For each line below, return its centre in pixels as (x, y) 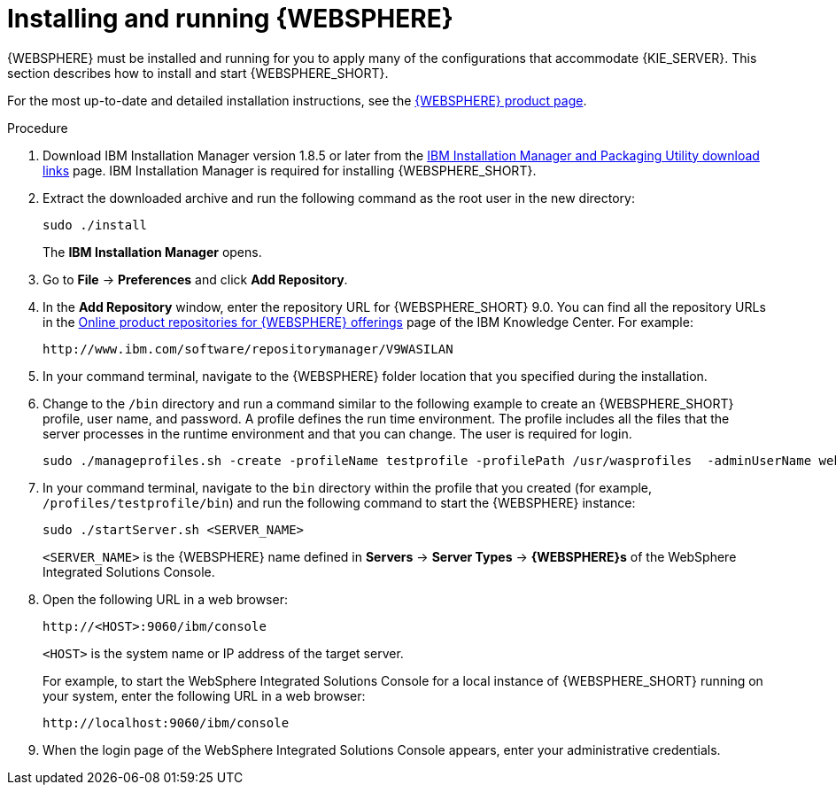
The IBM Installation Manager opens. (152, 252)
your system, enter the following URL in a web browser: (204, 695)
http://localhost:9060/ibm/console (166, 722)
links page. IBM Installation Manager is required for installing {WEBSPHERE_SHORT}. (290, 170)
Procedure (38, 128)
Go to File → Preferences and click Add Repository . (195, 279)
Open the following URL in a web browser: (165, 599)
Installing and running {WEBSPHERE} (230, 19)
